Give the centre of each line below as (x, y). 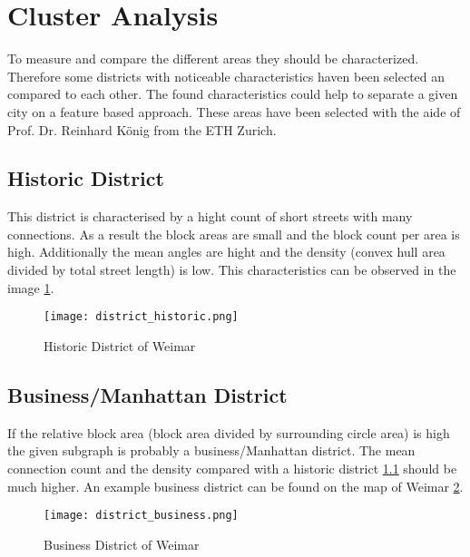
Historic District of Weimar (120, 345)
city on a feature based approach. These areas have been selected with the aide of (234, 111)
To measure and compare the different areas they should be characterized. (213, 59)
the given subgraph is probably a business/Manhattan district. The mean (211, 450)
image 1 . (31, 287)
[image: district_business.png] (141, 516)
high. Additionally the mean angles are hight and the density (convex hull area (226, 252)
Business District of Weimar (122, 544)
